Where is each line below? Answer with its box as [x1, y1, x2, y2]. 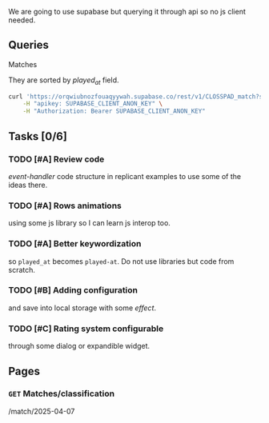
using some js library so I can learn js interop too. [8, 218, 171, 228]
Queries [8, 38, 50, 52]
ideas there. [8, 180, 48, 190]
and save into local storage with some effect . [8, 303, 157, 313]
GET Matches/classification [8, 388, 114, 399]
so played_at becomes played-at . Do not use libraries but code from [8, 256, 235, 266]
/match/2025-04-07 [8, 406, 75, 416]
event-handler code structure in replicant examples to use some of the [8, 171, 242, 181]
